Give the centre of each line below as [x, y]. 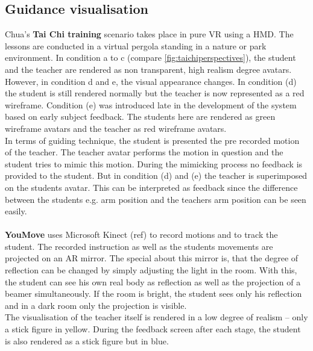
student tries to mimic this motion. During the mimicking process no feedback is [154, 163]
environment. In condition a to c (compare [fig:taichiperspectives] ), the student [150, 57]
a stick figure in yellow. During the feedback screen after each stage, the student [153, 329]
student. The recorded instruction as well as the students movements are [139, 246]
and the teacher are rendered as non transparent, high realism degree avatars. [148, 69]
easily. [16, 211]
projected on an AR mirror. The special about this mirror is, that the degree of [152, 258]
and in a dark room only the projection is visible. [96, 305]
